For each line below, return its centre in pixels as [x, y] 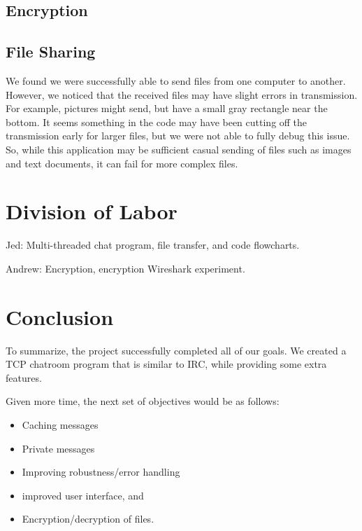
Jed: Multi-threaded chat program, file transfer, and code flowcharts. [153, 245]
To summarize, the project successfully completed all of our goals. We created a [176, 350]
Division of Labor [92, 211]
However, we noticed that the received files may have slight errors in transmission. [182, 94]
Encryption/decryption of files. [88, 519]
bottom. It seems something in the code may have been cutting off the [157, 122]
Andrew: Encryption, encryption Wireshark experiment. [125, 268]
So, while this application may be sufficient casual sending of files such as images [179, 149]
